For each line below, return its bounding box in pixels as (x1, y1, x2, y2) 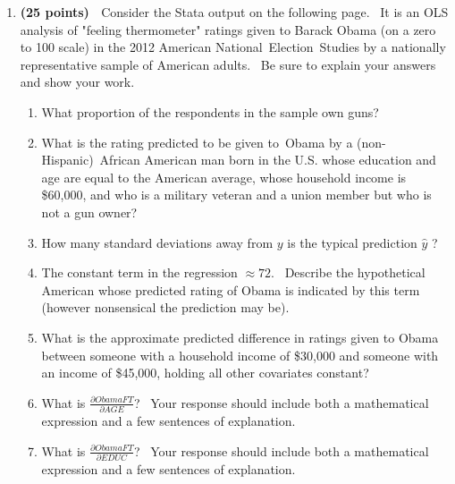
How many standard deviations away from (41, 233, 274, 251)
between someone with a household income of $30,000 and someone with (41, 345, 439, 364)
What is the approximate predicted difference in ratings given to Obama (41, 327, 439, 346)
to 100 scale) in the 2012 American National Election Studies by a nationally (20, 38, 446, 56)
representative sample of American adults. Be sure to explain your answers (20, 55, 436, 73)
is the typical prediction (287, 233, 417, 251)
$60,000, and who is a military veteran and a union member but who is (41, 185, 432, 204)
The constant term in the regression (41, 263, 238, 282)
